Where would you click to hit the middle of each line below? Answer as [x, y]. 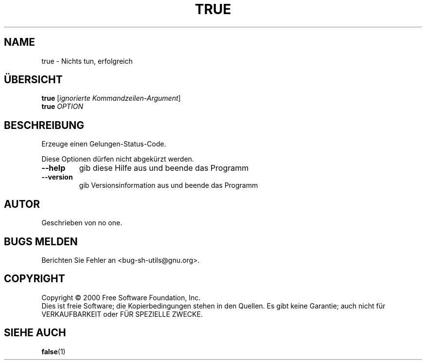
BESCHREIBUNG [44, 125]
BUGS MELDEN [41, 241]
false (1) [53, 351]
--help [53, 168]
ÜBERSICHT [33, 80]
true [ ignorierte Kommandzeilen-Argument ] [111, 98]
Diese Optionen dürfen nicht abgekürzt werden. [118, 159]
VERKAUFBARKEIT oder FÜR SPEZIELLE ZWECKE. [122, 314]
